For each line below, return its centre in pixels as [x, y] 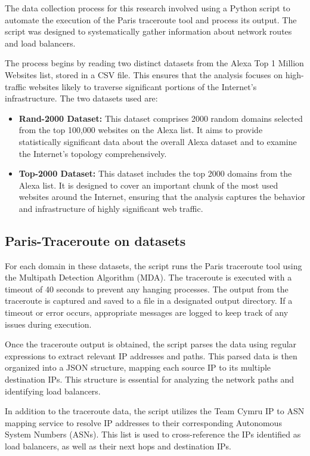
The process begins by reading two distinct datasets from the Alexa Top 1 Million [154, 63]
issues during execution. [48, 324]
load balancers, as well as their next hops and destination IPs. [118, 446]
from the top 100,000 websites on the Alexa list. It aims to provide [141, 130]
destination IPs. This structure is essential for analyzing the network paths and [150, 379]
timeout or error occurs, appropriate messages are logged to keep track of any [147, 312]
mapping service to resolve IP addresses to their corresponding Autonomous [143, 422]
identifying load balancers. [53, 391]
